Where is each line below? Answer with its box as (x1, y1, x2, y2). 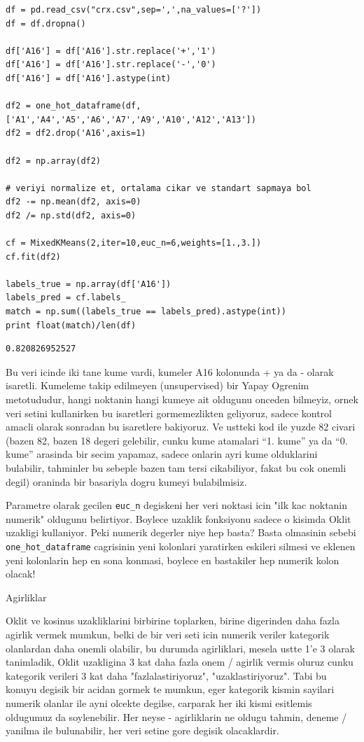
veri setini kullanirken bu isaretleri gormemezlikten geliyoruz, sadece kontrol (6, 405, 332, 420)
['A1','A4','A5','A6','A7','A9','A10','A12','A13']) (6, 114, 256, 125)
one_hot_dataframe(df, (35, 101, 141, 111)
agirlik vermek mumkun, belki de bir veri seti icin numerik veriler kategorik (6, 627, 330, 642)
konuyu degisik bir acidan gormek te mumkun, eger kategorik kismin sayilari (6, 682, 335, 696)
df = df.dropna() (6, 18, 86, 29)
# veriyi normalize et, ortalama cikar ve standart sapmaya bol (6, 183, 311, 193)
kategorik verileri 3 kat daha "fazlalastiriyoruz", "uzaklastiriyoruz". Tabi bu (6, 668, 327, 682)
